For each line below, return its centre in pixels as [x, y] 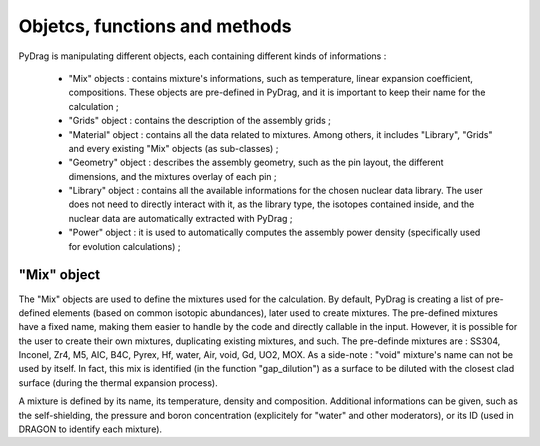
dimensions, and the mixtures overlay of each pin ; [172, 176]
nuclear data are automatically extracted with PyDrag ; [181, 218]
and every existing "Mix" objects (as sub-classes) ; [173, 148]
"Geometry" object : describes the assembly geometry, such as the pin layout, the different [256, 162]
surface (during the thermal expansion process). [118, 382]
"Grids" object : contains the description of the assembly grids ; [200, 121]
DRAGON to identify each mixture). [90, 429]
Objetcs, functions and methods [155, 26]
